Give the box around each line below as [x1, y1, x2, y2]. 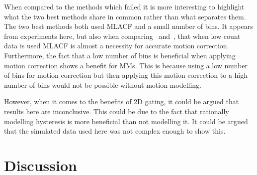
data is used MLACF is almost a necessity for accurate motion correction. [4, 40, 229, 51]
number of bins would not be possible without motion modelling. [4, 79, 201, 90]
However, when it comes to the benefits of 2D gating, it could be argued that [4, 96, 239, 107]
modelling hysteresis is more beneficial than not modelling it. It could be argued [4, 116, 248, 126]
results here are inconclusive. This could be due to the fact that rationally [4, 106, 229, 116]
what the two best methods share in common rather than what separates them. [4, 11, 246, 21]
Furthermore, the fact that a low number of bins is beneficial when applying [4, 50, 236, 60]
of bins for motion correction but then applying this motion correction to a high [4, 70, 248, 80]
